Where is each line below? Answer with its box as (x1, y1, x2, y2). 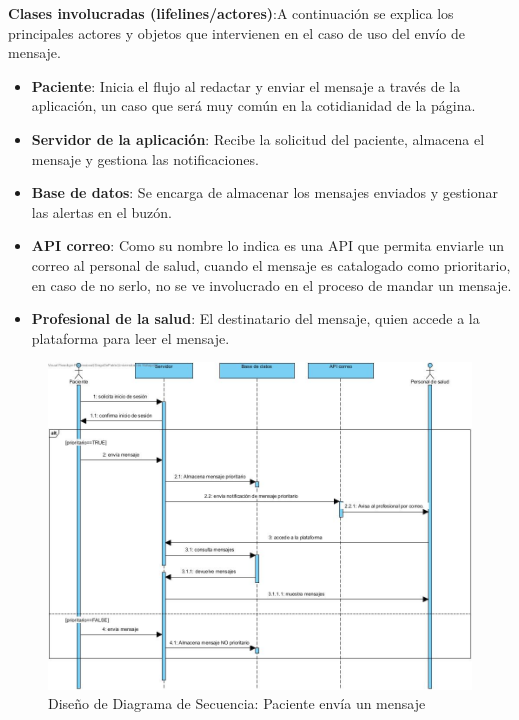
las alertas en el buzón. (31, 201, 172, 222)
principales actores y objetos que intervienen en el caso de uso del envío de (8, 22, 466, 43)
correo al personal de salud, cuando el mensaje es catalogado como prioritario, (31, 254, 511, 275)
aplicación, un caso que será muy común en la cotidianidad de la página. (31, 95, 476, 116)
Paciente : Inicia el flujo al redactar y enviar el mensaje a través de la (31, 75, 461, 96)
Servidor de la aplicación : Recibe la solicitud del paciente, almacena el (31, 128, 485, 149)
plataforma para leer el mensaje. (31, 327, 230, 348)
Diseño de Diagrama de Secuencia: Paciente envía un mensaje (48, 693, 426, 714)
